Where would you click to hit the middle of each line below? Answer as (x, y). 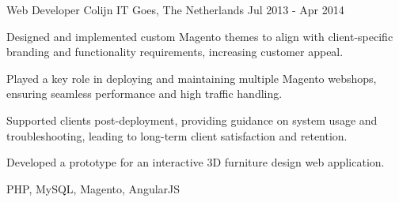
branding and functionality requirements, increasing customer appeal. (175, 52)
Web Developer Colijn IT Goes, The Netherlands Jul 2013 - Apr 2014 (175, 9)
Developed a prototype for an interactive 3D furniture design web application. (196, 162)
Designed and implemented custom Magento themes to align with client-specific (200, 36)
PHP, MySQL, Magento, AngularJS (93, 188)
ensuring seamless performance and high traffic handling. (144, 94)
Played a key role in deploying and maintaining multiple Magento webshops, (192, 78)
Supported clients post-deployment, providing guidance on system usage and (192, 120)
